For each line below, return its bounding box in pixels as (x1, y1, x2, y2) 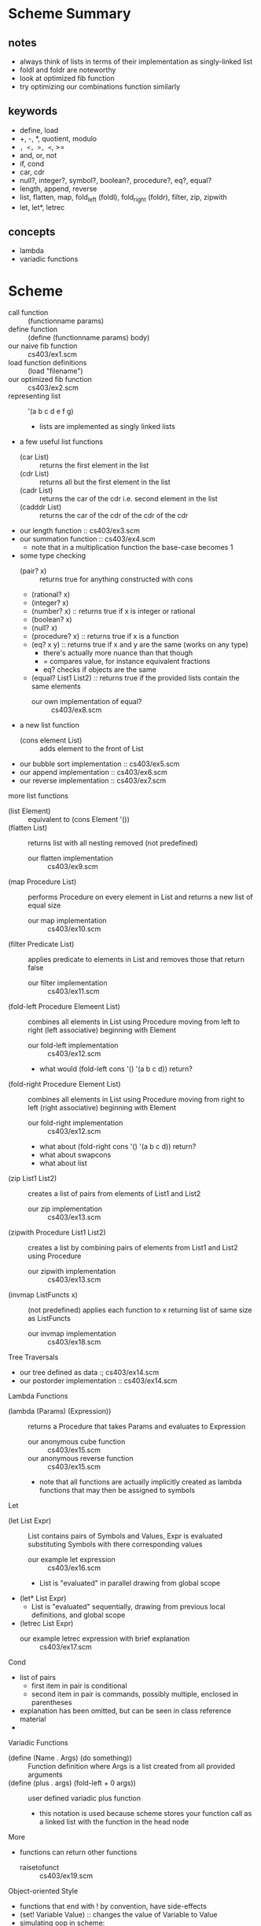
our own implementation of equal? (31, 697, 142, 706)
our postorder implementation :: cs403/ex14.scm (19, 1376, 178, 1385)
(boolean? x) (31, 614, 72, 625)
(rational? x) (31, 590, 71, 600)
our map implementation (28, 916, 108, 926)
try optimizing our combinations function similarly (19, 82, 181, 91)
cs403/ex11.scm (47, 987, 100, 996)
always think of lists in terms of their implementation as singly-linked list (19, 57, 253, 66)
